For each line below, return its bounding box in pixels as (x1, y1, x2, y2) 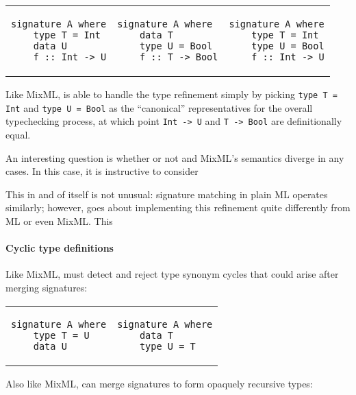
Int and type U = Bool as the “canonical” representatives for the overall (5, 100, 313, 115)
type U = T (139, 340, 196, 352)
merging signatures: (5, 280, 88, 294)
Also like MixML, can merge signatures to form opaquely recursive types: (5, 376, 313, 390)
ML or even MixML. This (5, 213, 113, 228)
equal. (5, 127, 31, 141)
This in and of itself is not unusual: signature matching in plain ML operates (5, 187, 328, 201)
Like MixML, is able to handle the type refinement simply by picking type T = (5, 87, 338, 101)
